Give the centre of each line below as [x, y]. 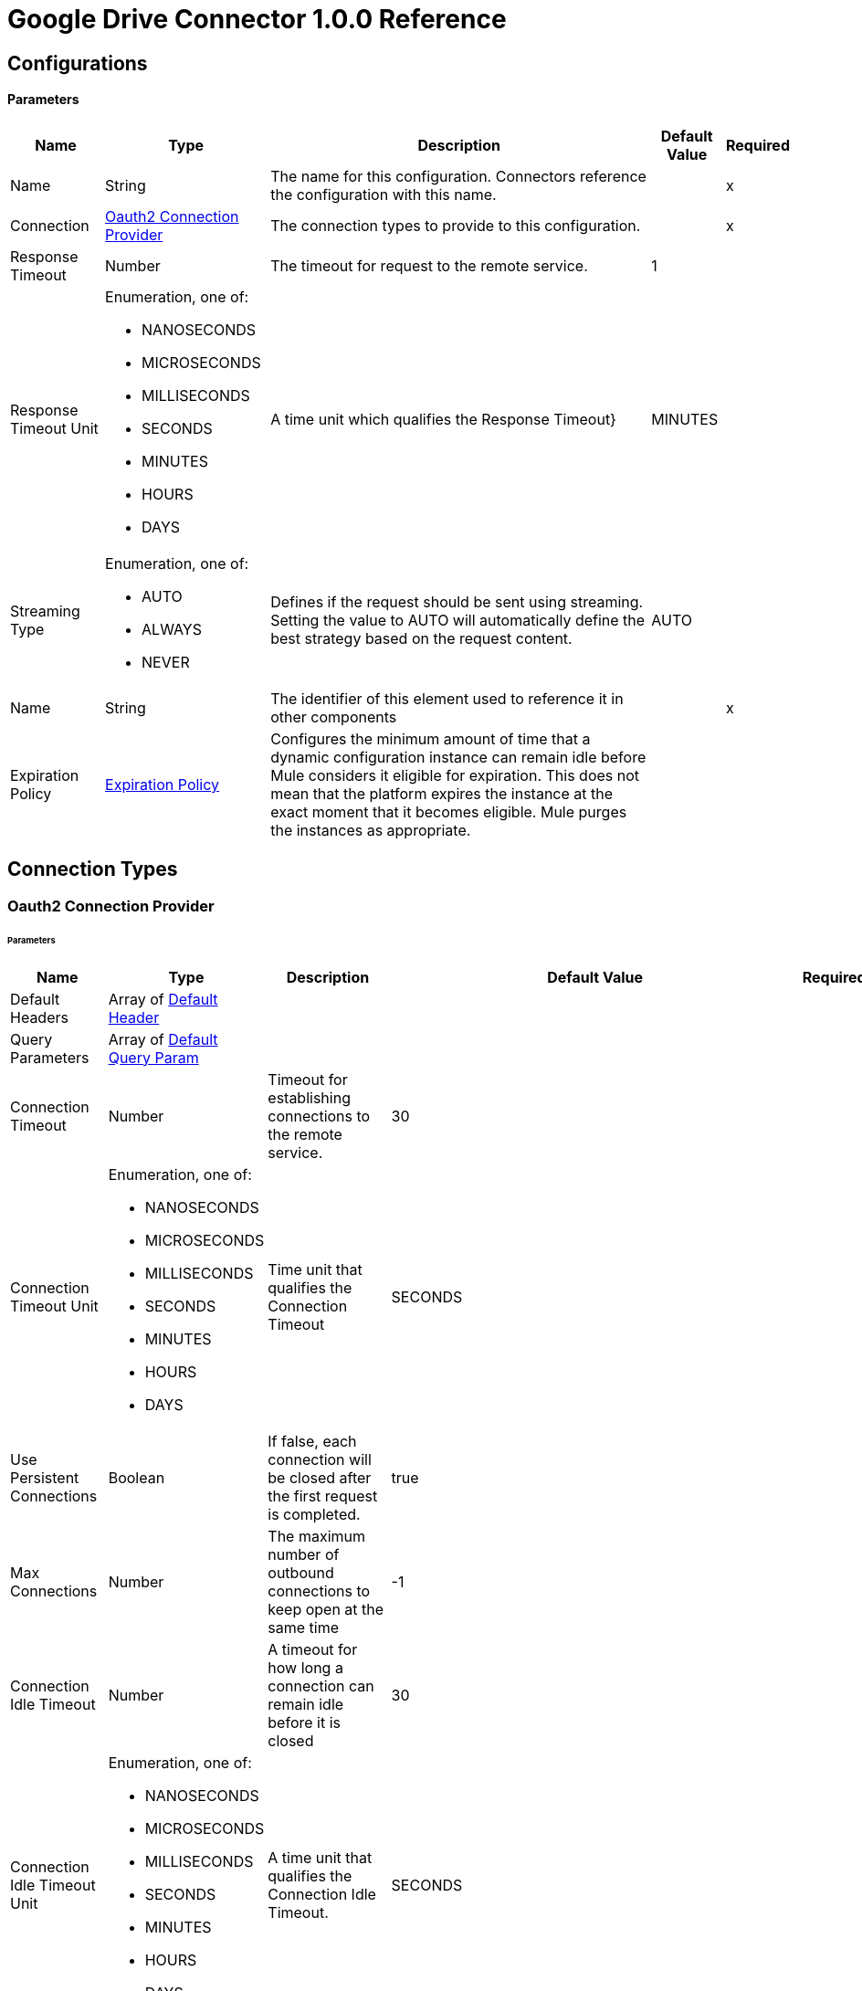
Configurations [78, 63]
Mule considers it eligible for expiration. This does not [455, 775]
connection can [321, 1686]
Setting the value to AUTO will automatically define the [458, 620]
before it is [304, 1722]
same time [304, 1627]
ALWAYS [172, 629]
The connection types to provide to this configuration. [456, 225]
